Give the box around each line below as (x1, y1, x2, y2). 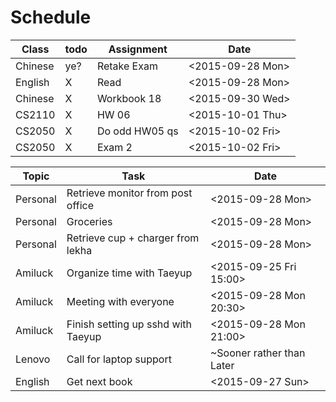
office (66, 198, 94, 212)
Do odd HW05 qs (96, 124, 179, 138)
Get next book (66, 374, 133, 388)
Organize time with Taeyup (66, 266, 193, 280)
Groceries (66, 214, 113, 228)
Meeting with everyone (66, 294, 175, 308)
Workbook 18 (96, 91, 162, 105)
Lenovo (15, 352, 51, 366)
